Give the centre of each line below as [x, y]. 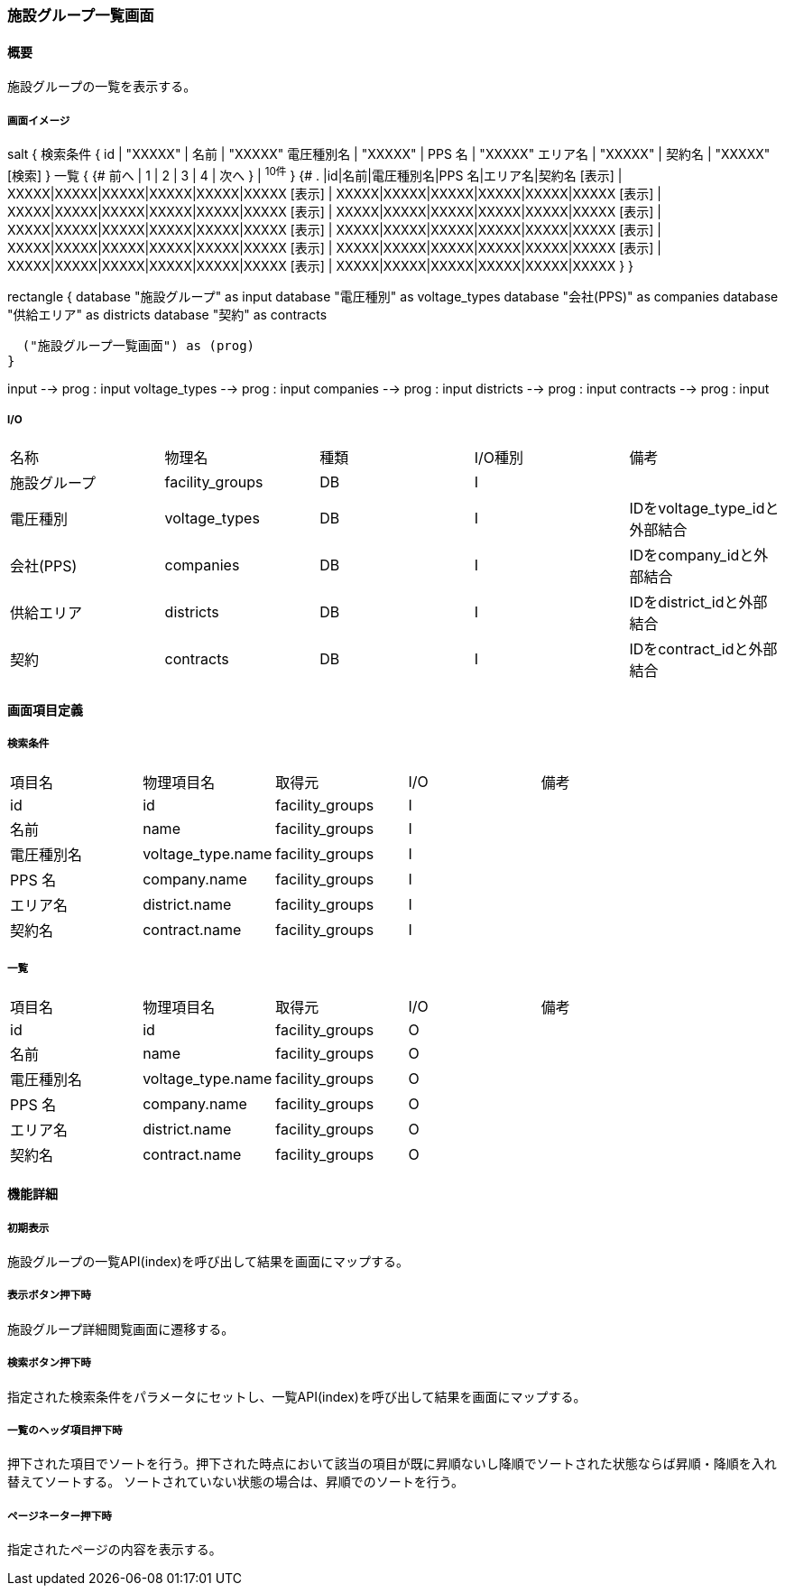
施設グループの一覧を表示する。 [102, 87]
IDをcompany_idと [692, 556]
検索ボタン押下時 [49, 1363]
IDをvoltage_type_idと [704, 509]
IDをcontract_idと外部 [703, 649]
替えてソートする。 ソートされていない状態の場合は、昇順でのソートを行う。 [235, 1482]
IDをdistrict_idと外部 [698, 602]
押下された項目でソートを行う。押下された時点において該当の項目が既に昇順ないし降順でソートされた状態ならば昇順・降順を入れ [392, 1464]
